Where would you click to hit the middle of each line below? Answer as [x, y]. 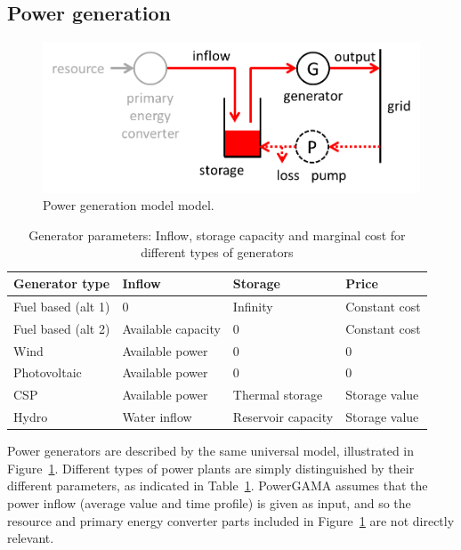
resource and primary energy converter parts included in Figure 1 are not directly [231, 520]
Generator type [62, 283]
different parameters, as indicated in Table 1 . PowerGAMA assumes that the [218, 485]
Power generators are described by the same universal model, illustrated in [211, 451]
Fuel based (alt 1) [62, 306]
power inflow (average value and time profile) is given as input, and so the [209, 503]
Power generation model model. [129, 205]
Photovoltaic [48, 372]
